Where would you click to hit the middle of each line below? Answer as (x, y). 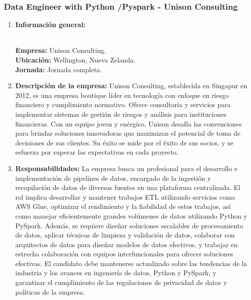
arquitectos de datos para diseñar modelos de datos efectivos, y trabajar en (126, 244)
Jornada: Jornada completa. (59, 69)
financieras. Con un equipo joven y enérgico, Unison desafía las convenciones (128, 123)
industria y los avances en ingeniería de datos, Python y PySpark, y (116, 273)
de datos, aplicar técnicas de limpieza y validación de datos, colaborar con (125, 235)
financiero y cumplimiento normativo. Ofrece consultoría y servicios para (123, 104)
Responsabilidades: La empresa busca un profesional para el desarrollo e (126, 168)
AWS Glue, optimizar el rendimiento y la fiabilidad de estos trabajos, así (123, 206)
